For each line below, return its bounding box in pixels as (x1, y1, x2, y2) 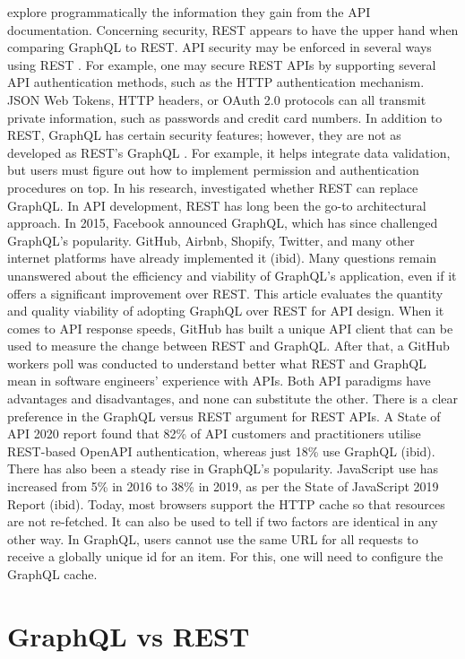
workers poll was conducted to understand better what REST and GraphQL (7, 353, 426, 372)
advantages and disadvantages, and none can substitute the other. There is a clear (7, 389, 459, 408)
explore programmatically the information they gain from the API (7, 3, 371, 21)
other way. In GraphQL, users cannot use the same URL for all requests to (7, 529, 418, 548)
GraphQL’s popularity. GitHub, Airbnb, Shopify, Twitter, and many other (7, 230, 415, 249)
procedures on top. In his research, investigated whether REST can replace (7, 178, 418, 196)
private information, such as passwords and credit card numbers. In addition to (7, 108, 443, 126)
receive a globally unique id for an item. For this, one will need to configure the (7, 547, 443, 566)
